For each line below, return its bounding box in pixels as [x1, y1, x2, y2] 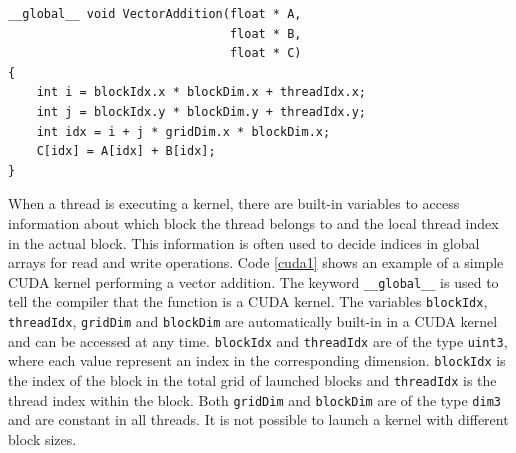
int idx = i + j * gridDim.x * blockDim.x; [36, 124, 331, 139]
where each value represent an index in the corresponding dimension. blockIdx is [8, 350, 506, 371]
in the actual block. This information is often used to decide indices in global [8, 232, 480, 253]
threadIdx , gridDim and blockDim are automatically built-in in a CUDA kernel [8, 311, 498, 332]
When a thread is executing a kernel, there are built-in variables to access [8, 193, 460, 214]
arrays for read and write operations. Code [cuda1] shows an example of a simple [8, 252, 504, 273]
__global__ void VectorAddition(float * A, [8, 7, 302, 21]
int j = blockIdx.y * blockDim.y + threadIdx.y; [36, 104, 366, 119]
